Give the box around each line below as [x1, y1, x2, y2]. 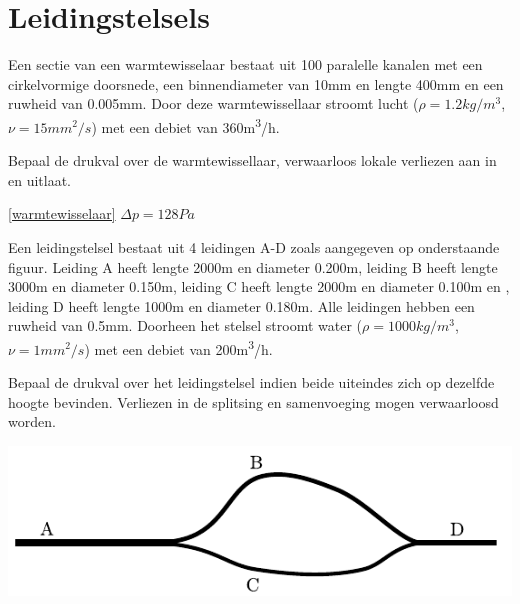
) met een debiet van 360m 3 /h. [91, 113, 280, 137]
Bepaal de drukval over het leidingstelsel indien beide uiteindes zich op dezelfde [8, 372, 495, 393]
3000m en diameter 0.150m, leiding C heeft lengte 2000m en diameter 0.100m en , [8, 276, 510, 297]
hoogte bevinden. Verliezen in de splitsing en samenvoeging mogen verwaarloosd [8, 391, 499, 412]
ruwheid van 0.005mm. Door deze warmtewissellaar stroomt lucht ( [8, 93, 419, 114]
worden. [8, 411, 56, 432]
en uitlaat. [8, 169, 72, 190]
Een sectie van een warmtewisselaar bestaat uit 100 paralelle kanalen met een [8, 54, 483, 75]
